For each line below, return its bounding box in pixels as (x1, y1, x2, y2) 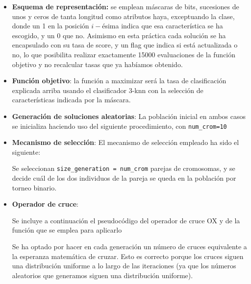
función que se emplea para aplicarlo (12, 225, 122, 235)
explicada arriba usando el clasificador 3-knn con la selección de (12, 85, 203, 95)
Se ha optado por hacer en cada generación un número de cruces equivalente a (12, 241, 247, 251)
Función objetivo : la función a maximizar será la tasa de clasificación (12, 75, 226, 86)
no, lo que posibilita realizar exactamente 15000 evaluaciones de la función (12, 49, 236, 59)
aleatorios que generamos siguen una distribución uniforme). (12, 270, 193, 280)
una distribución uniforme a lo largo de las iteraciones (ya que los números (12, 260, 236, 271)
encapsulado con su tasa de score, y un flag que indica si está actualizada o (12, 40, 238, 50)
